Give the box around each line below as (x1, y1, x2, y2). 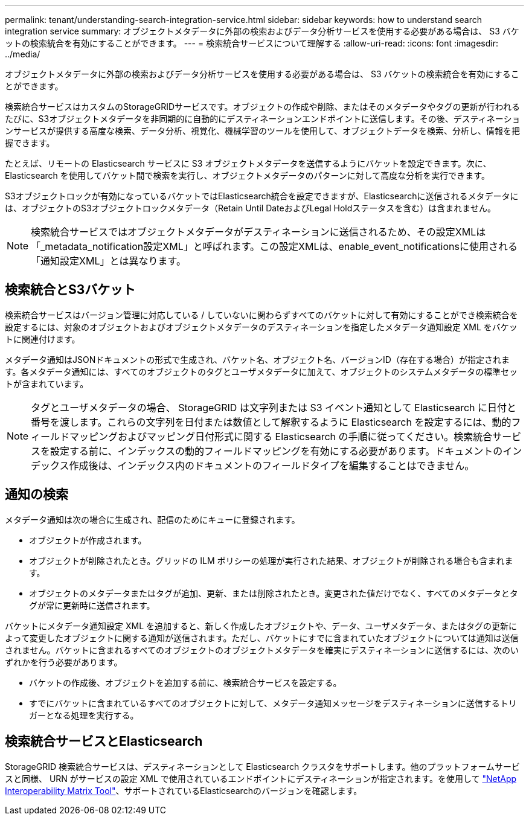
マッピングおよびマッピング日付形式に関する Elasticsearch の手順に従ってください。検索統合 (69, 430, 493, 443)
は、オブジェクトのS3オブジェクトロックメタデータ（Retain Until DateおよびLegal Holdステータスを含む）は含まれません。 (5, 203, 496, 213)
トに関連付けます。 (5, 333, 80, 344)
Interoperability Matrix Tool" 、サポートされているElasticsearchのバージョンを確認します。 (5, 785, 362, 796)
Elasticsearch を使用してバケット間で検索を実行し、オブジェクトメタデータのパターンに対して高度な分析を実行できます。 (5, 170, 490, 181)
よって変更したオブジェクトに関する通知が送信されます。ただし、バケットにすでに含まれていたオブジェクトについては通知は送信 (5, 632, 519, 643)
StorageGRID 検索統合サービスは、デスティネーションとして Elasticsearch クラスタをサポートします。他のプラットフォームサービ (5, 761, 521, 772)
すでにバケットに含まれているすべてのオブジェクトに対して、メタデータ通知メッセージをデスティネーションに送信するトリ (29, 697, 517, 708)
